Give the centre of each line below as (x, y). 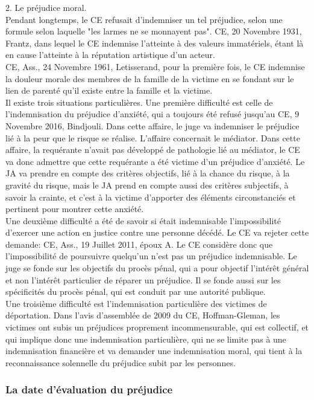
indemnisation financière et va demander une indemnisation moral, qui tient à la (154, 351)
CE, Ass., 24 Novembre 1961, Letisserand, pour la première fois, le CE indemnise (155, 66)
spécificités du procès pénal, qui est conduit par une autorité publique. (136, 292)
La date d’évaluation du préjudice (89, 389)
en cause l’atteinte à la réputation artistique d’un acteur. (110, 55)
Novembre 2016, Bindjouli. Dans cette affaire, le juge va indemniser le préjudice (152, 125)
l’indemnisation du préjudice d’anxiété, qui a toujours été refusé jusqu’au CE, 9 (152, 114)
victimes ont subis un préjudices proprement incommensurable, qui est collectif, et (157, 327)
